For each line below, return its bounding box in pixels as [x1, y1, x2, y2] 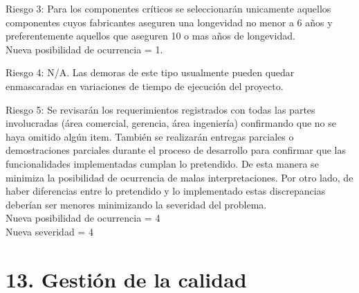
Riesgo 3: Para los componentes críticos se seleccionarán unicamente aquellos [6, 1, 331, 15]
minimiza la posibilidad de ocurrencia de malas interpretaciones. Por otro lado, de [6, 170, 353, 184]
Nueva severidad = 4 [6, 224, 93, 238]
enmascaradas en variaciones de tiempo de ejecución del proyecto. [6, 78, 284, 93]
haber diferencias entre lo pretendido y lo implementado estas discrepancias [6, 184, 326, 198]
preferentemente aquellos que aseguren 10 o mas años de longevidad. [6, 28, 295, 43]
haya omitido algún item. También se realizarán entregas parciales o [6, 129, 294, 143]
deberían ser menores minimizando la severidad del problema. [6, 197, 267, 211]
